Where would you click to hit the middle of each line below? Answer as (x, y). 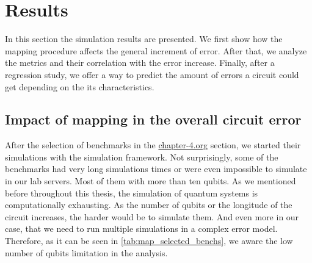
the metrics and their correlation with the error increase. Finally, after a (140, 63)
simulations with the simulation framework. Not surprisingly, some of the (142, 157)
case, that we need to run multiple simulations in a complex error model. (141, 229)
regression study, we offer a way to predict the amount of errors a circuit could (152, 74)
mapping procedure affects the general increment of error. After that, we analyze (156, 50)
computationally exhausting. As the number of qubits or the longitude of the (149, 205)
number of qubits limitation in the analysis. (86, 252)
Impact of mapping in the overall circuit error (153, 119)
